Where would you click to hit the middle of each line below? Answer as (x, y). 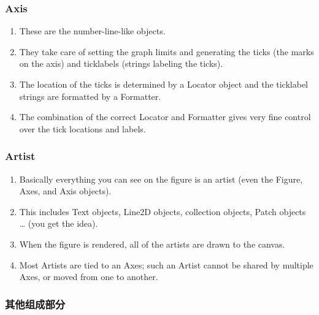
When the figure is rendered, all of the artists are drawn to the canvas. (152, 244)
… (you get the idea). (59, 223)
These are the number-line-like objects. (92, 31)
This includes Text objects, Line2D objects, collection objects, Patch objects (163, 211)
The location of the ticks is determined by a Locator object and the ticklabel (163, 84)
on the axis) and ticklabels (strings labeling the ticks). (121, 63)
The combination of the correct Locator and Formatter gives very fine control (165, 117)
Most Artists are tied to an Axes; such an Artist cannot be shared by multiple (166, 264)
